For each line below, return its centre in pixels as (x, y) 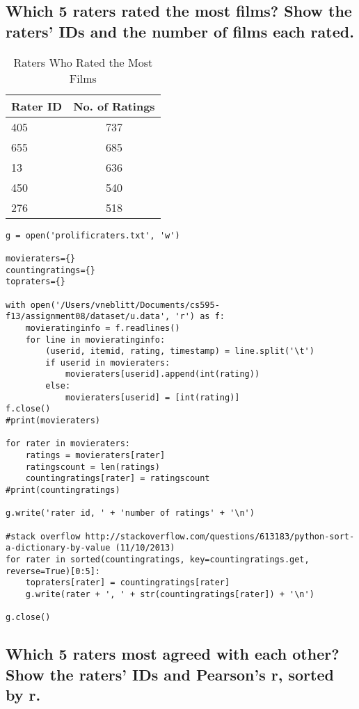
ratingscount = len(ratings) (93, 467)
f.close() (28, 409)
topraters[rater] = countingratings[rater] (128, 583)
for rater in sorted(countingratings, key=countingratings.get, (158, 559)
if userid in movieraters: (108, 362)
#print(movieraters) (53, 421)
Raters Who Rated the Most (83, 62)
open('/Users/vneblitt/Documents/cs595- (125, 305)
